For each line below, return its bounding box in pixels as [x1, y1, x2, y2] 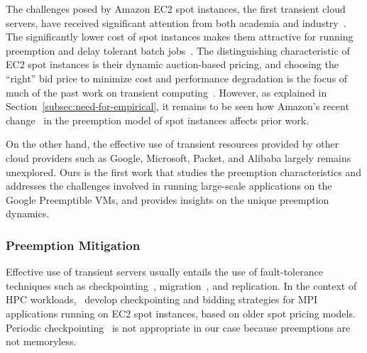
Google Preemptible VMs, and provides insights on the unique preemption [6, 192, 329, 207]
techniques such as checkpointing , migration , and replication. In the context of [6, 278, 357, 293]
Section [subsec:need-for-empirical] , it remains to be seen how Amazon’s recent [6, 99, 349, 114]
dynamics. [6, 206, 50, 221]
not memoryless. [6, 334, 77, 349]
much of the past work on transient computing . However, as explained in [6, 85, 327, 99]
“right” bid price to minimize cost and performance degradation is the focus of [6, 70, 348, 85]
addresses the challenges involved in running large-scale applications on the [6, 178, 332, 193]
